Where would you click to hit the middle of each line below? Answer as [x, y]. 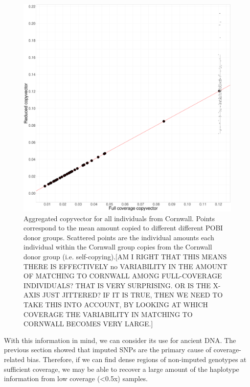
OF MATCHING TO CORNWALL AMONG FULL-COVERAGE [123, 276]
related [14, 359]
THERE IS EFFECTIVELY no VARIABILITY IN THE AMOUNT [125, 266]
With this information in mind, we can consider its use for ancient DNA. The [120, 340]
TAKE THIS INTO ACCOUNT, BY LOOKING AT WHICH [116, 304]
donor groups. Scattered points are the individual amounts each [119, 237]
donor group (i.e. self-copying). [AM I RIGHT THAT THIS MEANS [125, 256]
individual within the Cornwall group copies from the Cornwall [118, 247]
